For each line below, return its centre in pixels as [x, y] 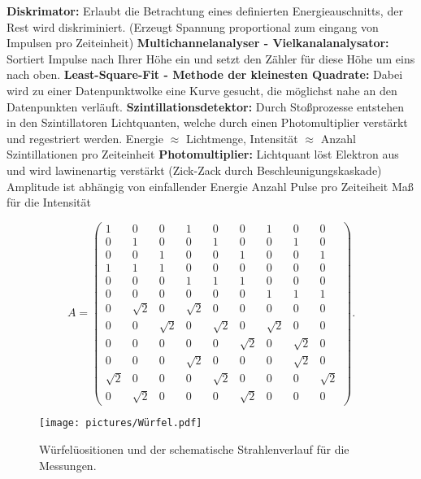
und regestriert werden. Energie [85, 138]
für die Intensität [49, 202]
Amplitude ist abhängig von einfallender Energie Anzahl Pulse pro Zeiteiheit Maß [210, 186]
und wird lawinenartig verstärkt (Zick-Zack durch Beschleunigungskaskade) [194, 170]
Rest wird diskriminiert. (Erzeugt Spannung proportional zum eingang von [193, 26]
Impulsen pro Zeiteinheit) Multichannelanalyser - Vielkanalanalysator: [198, 43]
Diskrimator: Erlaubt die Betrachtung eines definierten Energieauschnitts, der [205, 11]
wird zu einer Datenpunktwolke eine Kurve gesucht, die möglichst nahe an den [202, 90]
